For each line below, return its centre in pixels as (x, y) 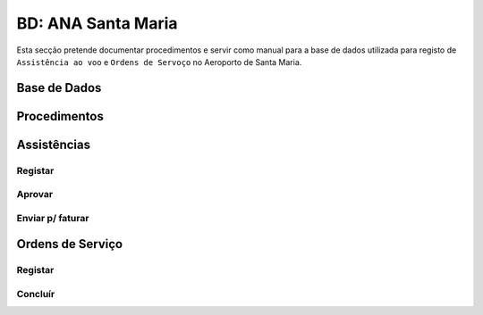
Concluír (36, 294)
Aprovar (35, 195)
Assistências (54, 144)
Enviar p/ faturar (53, 218)
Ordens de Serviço (70, 244)
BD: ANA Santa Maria (97, 23)
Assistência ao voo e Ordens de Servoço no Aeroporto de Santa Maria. (159, 62)
